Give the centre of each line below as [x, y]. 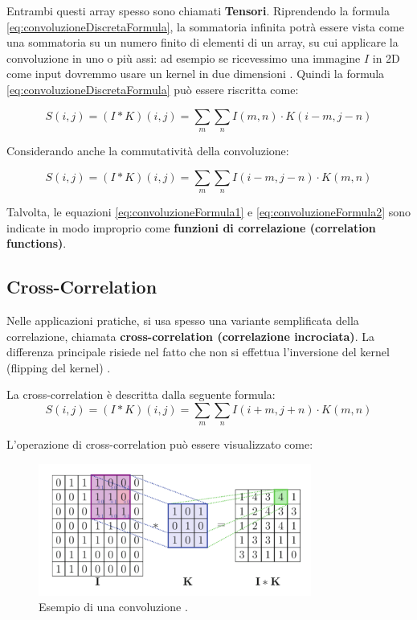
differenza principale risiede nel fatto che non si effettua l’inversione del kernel [198, 352]
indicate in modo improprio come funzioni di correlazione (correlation [191, 227]
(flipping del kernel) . [59, 367]
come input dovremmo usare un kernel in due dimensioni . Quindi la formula [196, 74]
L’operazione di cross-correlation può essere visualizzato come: [160, 444]
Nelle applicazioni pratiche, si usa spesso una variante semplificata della [183, 320]
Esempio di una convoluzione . [113, 607]
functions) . [37, 243]
